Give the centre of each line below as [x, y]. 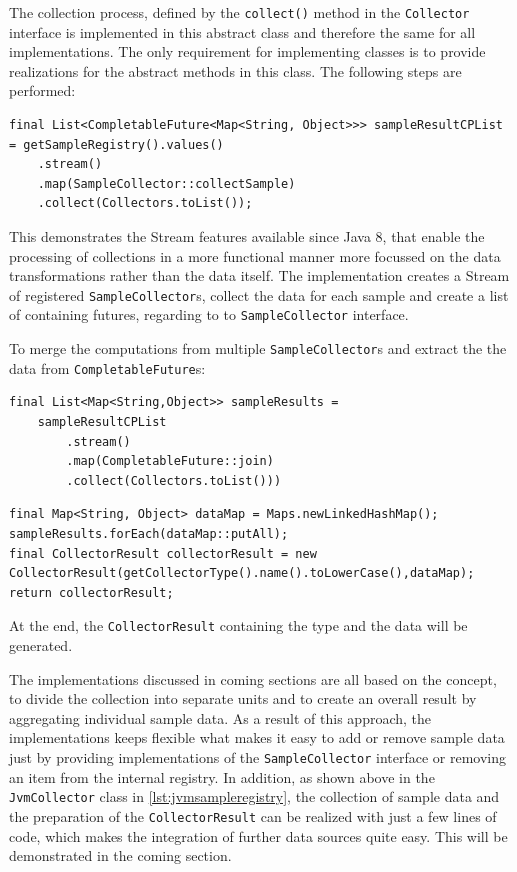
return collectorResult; [91, 592]
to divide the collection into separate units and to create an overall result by [243, 698]
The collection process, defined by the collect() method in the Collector [239, 12]
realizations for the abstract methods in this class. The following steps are [235, 70]
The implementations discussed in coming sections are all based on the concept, [253, 678]
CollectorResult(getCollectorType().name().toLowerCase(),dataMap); [242, 573]
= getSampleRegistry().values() [116, 144]
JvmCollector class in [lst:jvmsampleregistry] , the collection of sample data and [254, 796]
